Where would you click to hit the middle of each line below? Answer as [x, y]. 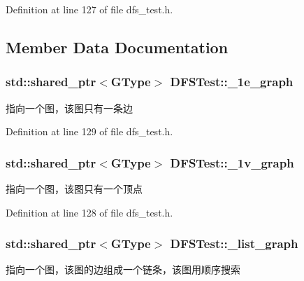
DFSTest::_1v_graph [232, 162]
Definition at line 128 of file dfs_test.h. [89, 212]
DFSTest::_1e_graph [232, 82]
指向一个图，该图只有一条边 [69, 108]
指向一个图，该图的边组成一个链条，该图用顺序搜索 [123, 269]
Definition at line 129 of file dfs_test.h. [89, 131]
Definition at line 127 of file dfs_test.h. [89, 9]
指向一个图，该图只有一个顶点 [74, 189]
